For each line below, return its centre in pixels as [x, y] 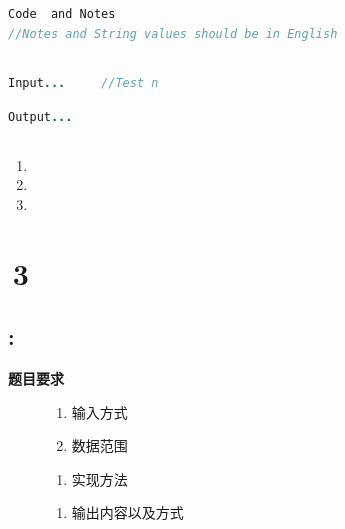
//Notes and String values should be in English [173, 33]
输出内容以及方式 [127, 512]
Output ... [40, 116]
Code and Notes [62, 14]
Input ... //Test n [83, 82]
